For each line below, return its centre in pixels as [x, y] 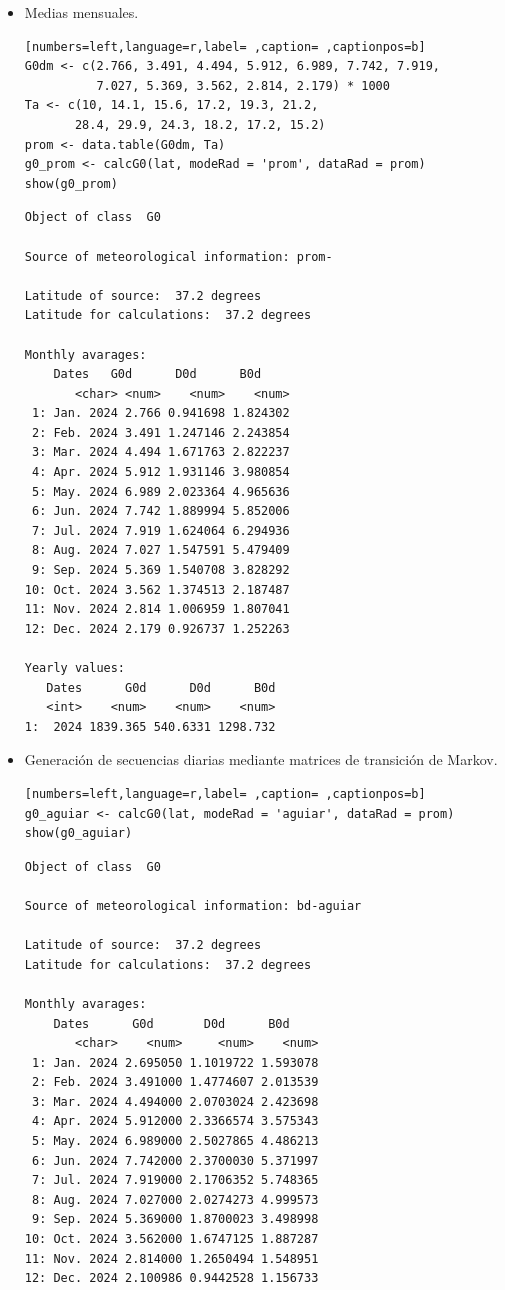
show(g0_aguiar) [78, 833]
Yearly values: [75, 668]
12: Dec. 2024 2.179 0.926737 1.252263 [157, 628]
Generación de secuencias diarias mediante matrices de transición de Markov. [261, 759]
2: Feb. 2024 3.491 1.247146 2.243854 [160, 432]
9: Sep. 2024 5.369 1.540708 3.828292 [160, 570]
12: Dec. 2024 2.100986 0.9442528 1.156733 [171, 1278]
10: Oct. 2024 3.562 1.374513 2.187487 [157, 589]
